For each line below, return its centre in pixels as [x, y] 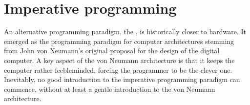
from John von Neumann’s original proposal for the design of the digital [112, 51]
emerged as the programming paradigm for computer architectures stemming [119, 41]
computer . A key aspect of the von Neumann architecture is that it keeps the [119, 60]
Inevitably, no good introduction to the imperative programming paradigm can [122, 79]
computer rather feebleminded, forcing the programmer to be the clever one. [118, 70]
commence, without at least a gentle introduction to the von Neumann [110, 89]
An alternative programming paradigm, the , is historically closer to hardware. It [125, 31]
